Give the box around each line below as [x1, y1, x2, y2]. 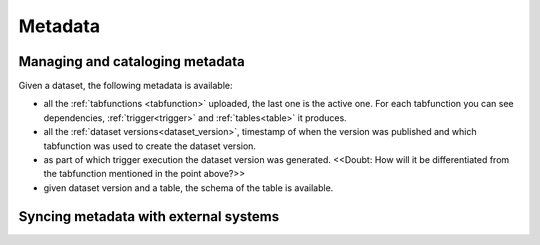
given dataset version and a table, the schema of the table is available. [43, 181, 334, 194]
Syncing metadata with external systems [18, 208, 280, 225]
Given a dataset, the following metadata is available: [18, 80, 233, 92]
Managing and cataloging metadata [18, 53, 245, 70]
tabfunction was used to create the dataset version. [43, 140, 257, 152]
